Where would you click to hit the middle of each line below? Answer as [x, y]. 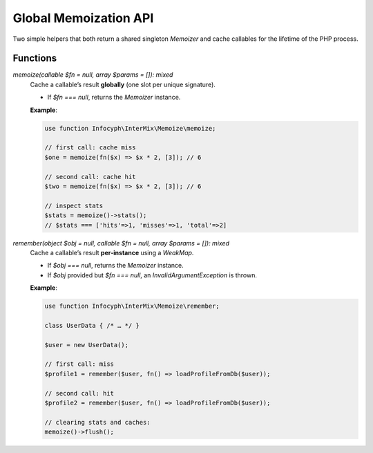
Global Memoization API [83, 18]
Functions [35, 58]
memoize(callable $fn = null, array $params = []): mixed [93, 75]
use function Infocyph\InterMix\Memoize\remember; [132, 306]
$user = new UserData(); [87, 345]
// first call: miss [79, 364]
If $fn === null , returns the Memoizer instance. [114, 98]
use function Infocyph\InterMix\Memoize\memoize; [130, 128]
